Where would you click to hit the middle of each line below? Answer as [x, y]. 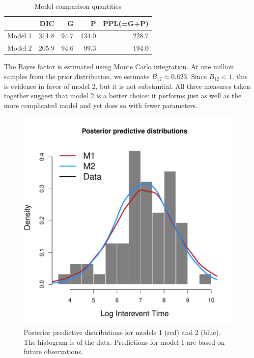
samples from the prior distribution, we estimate [77, 76]
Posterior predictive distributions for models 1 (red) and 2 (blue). [122, 332]
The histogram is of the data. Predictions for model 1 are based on [124, 342]
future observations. [53, 351]
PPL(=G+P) [126, 23]
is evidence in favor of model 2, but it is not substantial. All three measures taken [127, 86]
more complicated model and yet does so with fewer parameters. [101, 105]
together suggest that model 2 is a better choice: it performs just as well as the [123, 96]
